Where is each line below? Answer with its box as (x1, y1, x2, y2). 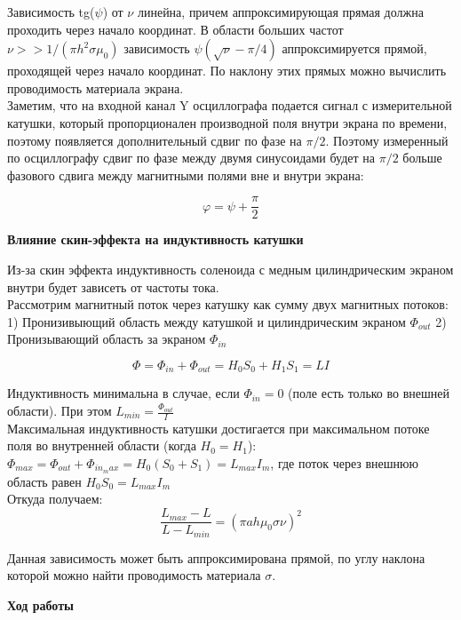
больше (402, 148, 442, 167)
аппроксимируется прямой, (282, 39, 427, 58)
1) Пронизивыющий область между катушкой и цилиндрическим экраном (7, 312, 406, 330)
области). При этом (7, 401, 112, 420)
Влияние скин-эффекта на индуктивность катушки (7, 230, 304, 249)
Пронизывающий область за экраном (7, 330, 206, 348)
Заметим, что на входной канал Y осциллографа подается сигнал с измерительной (7, 96, 452, 115)
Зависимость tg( (7, 3, 95, 20)
